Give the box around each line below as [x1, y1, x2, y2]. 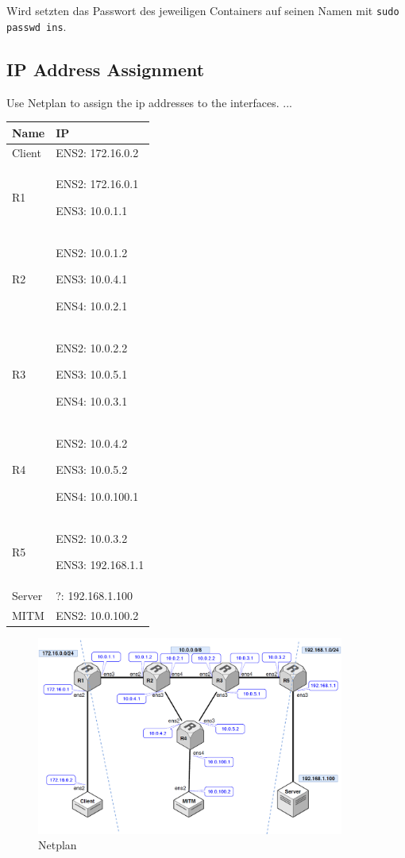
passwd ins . [6, 17, 67, 34]
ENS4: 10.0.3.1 [56, 392, 128, 409]
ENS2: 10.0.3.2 [56, 529, 128, 546]
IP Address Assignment [6, 56, 205, 81]
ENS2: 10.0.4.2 [56, 434, 128, 451]
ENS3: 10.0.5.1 [56, 366, 128, 383]
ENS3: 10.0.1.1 [56, 202, 128, 218]
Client [12, 144, 41, 161]
